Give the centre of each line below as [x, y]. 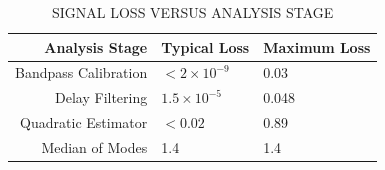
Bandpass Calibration [81, 72]
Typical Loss [205, 46]
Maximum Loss [317, 46]
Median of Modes [94, 146]
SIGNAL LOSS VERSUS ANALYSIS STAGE [192, 12]
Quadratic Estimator [84, 122]
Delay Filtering [101, 97]
